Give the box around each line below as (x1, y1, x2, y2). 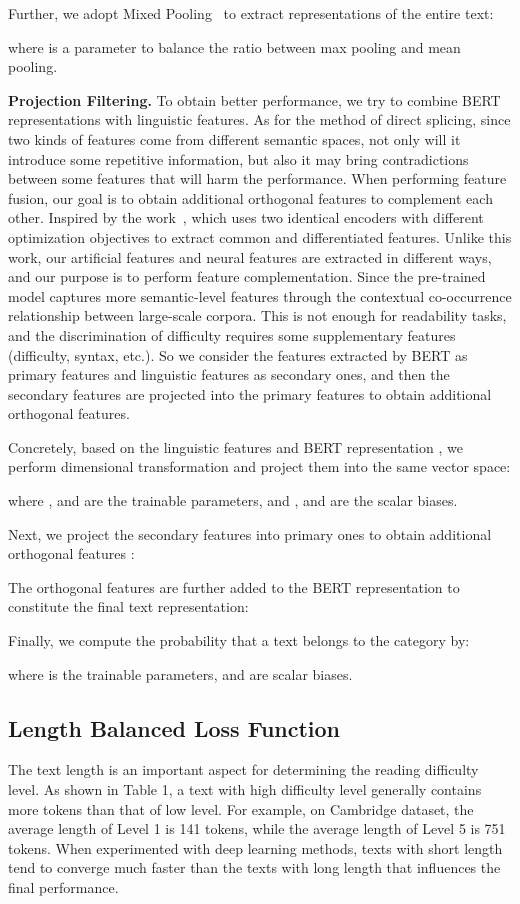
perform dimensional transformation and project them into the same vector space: (8, 456, 511, 477)
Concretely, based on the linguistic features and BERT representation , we (8, 436, 463, 457)
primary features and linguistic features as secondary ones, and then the (8, 364, 450, 385)
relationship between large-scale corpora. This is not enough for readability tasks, (8, 305, 507, 326)
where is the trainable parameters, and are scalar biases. (8, 663, 353, 684)
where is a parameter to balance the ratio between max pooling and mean (8, 36, 461, 57)
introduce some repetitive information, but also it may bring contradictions (8, 148, 469, 169)
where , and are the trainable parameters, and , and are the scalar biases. (8, 490, 458, 511)
